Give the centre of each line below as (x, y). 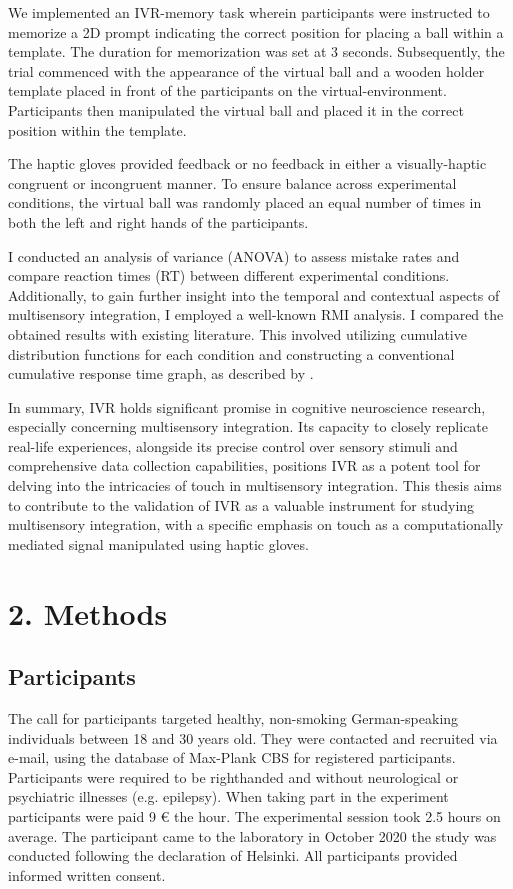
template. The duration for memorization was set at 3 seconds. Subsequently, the (256, 51)
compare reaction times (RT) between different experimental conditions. (229, 275)
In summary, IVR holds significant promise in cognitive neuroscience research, (247, 406)
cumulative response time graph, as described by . (161, 373)
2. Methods (88, 612)
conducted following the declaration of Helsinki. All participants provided (233, 855)
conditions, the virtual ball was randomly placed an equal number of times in (245, 202)
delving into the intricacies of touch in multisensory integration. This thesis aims (255, 485)
